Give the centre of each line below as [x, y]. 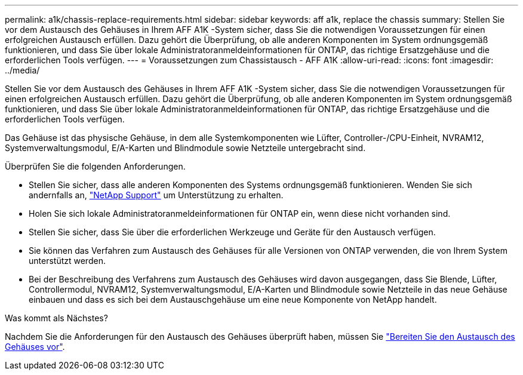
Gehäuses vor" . [35, 347]
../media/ [22, 70]
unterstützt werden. [67, 261]
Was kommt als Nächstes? [56, 318]
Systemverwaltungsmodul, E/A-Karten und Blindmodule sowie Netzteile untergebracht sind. [185, 148]
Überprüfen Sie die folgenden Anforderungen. [95, 166]
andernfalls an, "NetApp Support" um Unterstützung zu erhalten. [156, 195]
